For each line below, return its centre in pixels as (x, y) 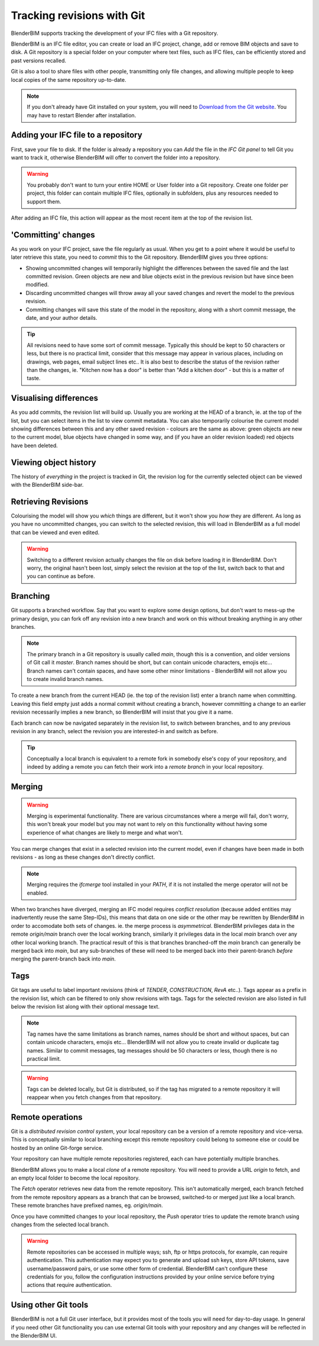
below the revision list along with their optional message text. (85, 1007)
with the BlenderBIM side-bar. (47, 485)
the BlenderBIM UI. (34, 1336)
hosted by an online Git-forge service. (57, 1148)
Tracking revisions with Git (78, 15)
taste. (34, 378)
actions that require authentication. (69, 1285)
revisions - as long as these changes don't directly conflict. (83, 857)
